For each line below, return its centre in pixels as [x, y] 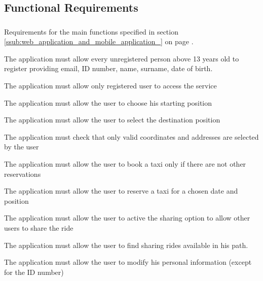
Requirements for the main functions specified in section [91, 31]
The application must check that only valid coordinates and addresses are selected [131, 136]
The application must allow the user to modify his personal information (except [128, 262]
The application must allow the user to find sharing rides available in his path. [126, 245]
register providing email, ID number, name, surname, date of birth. [108, 68]
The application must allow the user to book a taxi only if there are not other [125, 164]
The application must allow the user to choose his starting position [108, 102]
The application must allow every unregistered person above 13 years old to [122, 58]
